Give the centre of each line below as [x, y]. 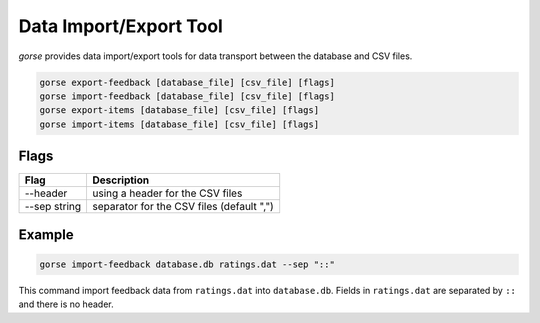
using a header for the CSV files [167, 193]
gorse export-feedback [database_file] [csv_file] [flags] [187, 82]
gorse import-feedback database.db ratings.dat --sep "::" [187, 264]
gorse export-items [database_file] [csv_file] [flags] [179, 110]
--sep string [53, 207]
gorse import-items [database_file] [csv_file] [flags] [179, 124]
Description [121, 180]
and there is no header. [66, 304]
